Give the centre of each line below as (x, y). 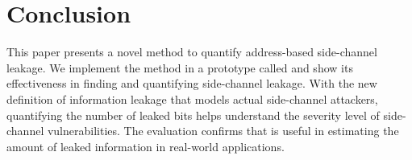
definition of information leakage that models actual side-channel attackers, (192, 98)
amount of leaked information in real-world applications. (146, 146)
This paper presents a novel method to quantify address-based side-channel (192, 52)
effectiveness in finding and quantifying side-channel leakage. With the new (192, 83)
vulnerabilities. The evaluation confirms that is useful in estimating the (223, 131)
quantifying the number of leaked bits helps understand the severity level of (193, 115)
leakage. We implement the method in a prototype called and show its (180, 67)
